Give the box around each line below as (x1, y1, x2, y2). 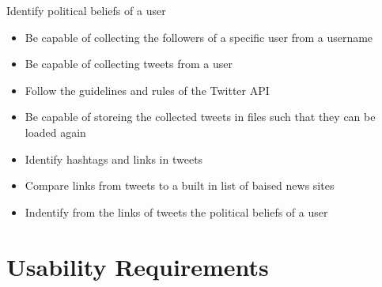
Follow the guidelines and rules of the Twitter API (25, 81, 270, 98)
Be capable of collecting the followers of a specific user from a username (25, 28, 373, 45)
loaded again (25, 123, 86, 140)
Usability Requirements (6, 250, 269, 282)
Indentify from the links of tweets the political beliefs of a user (25, 203, 328, 220)
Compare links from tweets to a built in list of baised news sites (25, 177, 335, 194)
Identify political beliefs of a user (6, 2, 166, 18)
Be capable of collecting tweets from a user (25, 55, 233, 72)
